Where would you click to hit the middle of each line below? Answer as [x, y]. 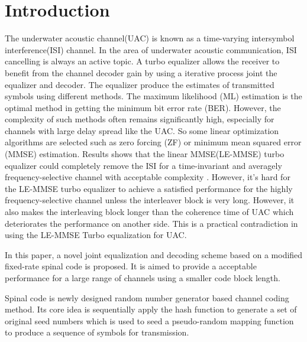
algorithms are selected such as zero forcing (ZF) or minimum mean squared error [153, 142]
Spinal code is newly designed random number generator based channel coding [147, 297]
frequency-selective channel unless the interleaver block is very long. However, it [150, 200]
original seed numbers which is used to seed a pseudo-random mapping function [149, 320]
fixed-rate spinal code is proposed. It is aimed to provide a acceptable [131, 266]
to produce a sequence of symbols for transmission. [97, 332]
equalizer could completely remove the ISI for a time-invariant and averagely [143, 165]
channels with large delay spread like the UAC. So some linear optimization [142, 130]
